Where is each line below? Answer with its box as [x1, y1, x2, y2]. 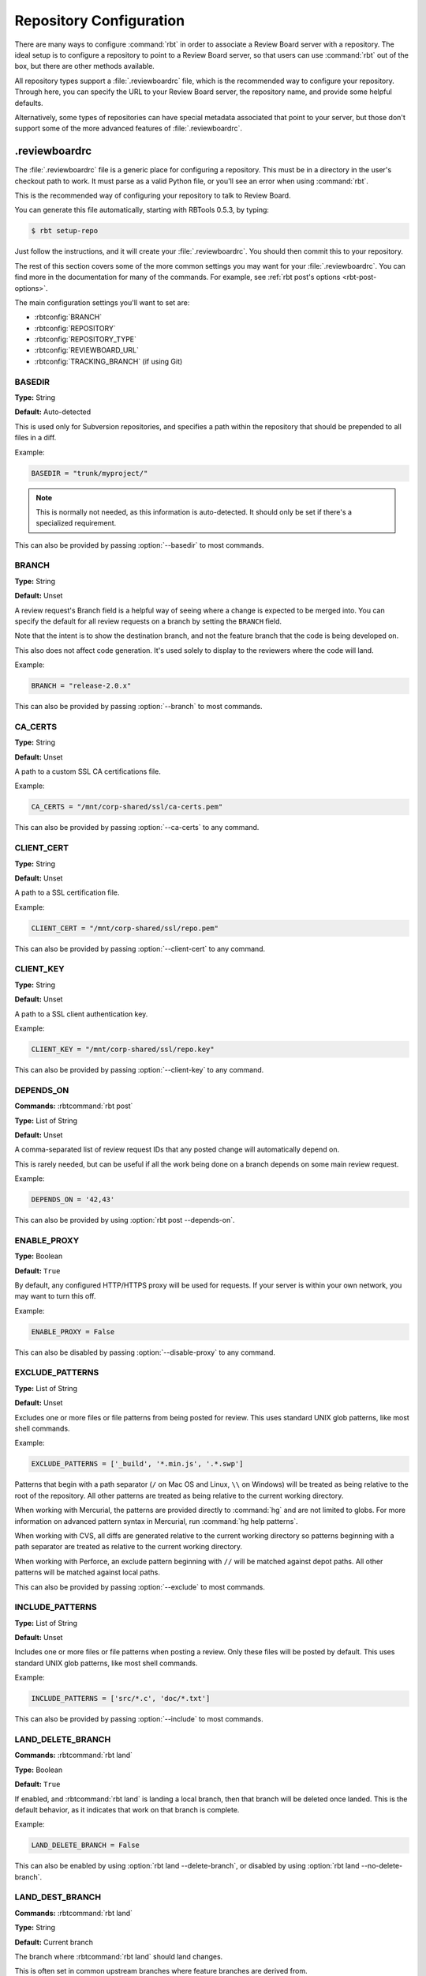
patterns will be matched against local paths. [14, 1567, 161, 1577]
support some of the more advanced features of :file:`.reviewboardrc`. [14, 123, 243, 134]
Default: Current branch [14, 1937, 94, 1947]
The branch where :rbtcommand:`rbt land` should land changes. [14, 1951, 223, 1961]
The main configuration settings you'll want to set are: [14, 297, 190, 307]
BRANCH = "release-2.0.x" [31, 681, 132, 691]
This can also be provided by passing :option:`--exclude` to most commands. [14, 1582, 266, 1592]
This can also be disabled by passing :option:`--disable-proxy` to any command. [14, 1348, 276, 1357]
